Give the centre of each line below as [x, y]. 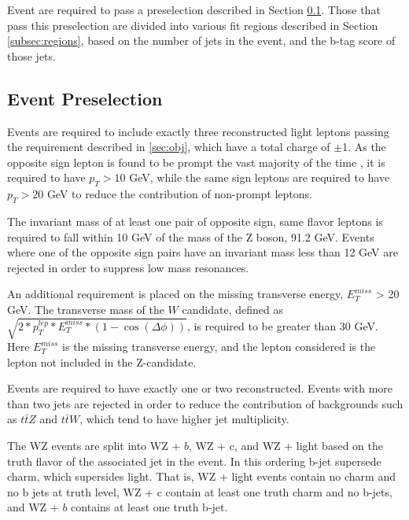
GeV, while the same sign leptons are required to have [260, 177]
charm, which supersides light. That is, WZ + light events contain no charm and [201, 476]
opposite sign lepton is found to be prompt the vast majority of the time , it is [196, 162]
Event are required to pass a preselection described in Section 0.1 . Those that [194, 9]
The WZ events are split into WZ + [94, 446]
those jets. [31, 55]
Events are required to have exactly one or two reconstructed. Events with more [200, 388]
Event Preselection [85, 98]
